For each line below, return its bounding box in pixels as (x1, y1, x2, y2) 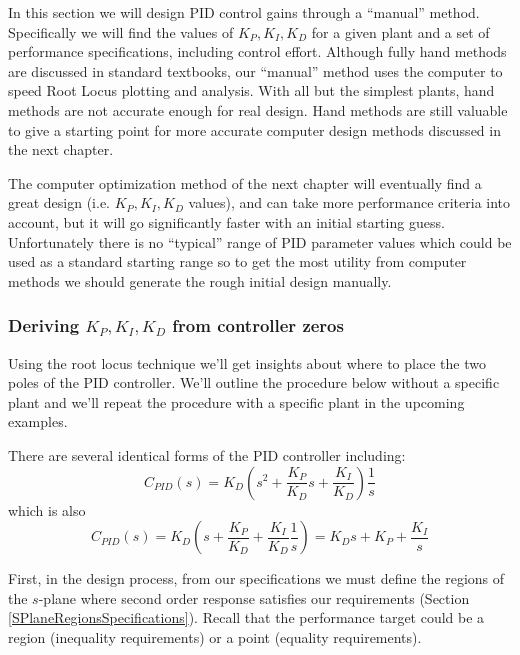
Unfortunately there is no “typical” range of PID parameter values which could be (8, 231, 512, 252)
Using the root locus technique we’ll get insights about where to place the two (8, 352, 486, 373)
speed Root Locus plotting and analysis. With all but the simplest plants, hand (8, 80, 495, 101)
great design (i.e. (8, 192, 111, 213)
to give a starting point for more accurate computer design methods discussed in (8, 119, 501, 140)
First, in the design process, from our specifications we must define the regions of (8, 568, 505, 589)
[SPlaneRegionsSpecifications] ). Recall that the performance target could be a (8, 607, 485, 628)
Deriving (8, 313, 80, 338)
